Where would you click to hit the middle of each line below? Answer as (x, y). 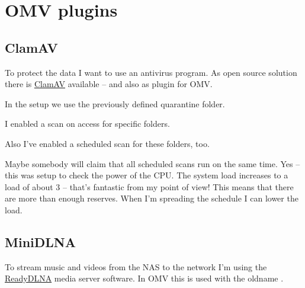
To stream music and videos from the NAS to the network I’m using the (136, 266)
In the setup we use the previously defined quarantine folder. (115, 103)
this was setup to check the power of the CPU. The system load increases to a (147, 175)
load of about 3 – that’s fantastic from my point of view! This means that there (149, 186)
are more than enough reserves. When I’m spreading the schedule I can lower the (152, 198)
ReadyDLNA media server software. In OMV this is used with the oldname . (144, 278)
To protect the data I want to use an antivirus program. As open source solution (151, 72)
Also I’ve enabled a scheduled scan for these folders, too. (107, 143)
